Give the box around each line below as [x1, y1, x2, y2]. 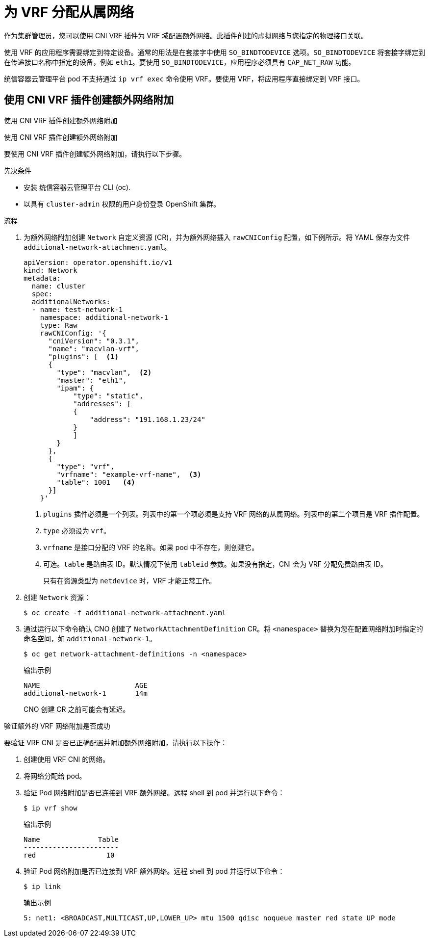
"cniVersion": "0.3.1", [48, 337, 140, 345]
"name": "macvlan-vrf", [48, 344, 140, 353]
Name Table [24, 835, 119, 843]
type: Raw [40, 321, 77, 329]
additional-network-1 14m [24, 689, 148, 697]
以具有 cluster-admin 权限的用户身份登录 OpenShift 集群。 [24, 199, 220, 208]
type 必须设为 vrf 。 [43, 526, 110, 535]
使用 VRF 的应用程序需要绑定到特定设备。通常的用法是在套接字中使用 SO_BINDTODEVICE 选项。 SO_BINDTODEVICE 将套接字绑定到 [4, 48, 426, 56]
